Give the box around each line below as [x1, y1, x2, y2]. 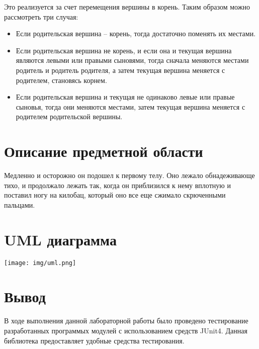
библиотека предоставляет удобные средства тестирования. [4, 335, 185, 345]
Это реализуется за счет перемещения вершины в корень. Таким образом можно [4, 2, 250, 12]
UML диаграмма [4, 229, 117, 249]
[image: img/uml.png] [4, 259, 76, 267]
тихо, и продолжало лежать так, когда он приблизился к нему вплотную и [4, 180, 231, 190]
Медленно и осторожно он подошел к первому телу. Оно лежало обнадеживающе [4, 170, 255, 181]
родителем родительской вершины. [16, 111, 123, 122]
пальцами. [4, 199, 35, 210]
